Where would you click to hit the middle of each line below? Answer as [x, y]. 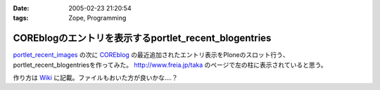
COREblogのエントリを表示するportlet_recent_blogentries [142, 38]
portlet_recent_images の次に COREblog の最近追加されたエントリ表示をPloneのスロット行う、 [151, 55]
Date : [21, 8]
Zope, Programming [97, 18]
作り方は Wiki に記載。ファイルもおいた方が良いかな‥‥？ [96, 78]
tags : [21, 18]
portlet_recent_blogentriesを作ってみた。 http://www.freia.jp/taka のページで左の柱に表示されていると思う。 [170, 65]
